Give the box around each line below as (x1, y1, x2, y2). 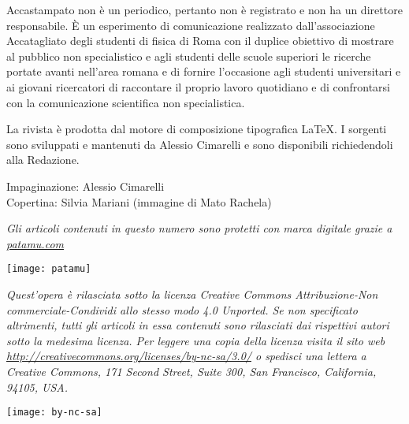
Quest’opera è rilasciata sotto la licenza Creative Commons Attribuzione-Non (6, 285, 378, 302)
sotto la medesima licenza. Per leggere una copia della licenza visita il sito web (6, 332, 385, 348)
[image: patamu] (6, 263, 91, 275)
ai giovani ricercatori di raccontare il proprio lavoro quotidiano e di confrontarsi (6, 78, 391, 95)
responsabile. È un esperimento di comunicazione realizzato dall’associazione (6, 17, 375, 33)
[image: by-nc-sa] (6, 407, 102, 418)
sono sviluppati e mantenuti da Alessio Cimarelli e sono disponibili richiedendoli (6, 136, 393, 152)
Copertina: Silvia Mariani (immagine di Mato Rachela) (6, 193, 272, 210)
